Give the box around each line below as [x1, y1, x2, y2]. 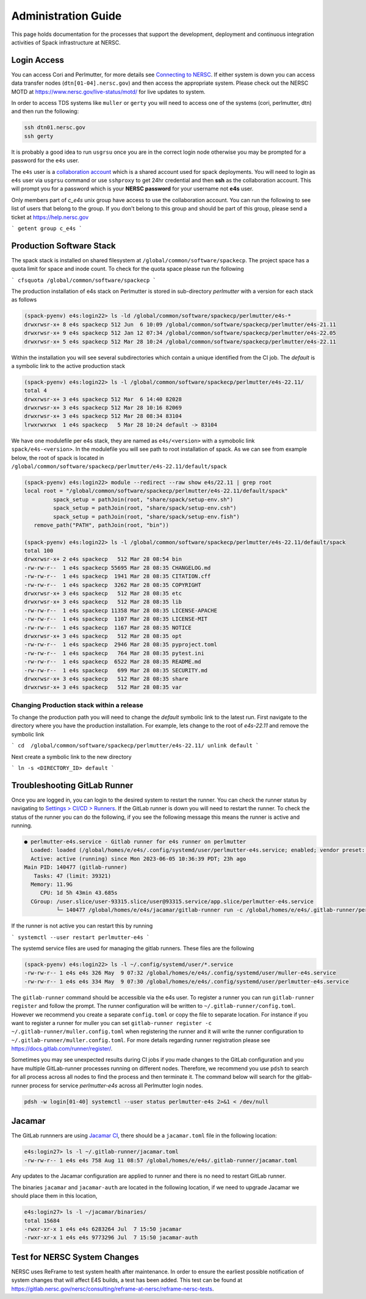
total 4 [24, 387, 47, 394]
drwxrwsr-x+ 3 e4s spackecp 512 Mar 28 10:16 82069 [24, 405, 182, 411]
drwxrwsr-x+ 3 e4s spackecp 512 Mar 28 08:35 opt [24, 633, 182, 639]
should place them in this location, [11, 1192, 98, 1200]
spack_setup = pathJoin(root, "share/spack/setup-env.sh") [52, 496, 234, 503]
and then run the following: [11, 107, 79, 115]
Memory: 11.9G [30, 881, 73, 888]
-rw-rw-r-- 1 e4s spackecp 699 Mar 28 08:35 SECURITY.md [24, 667, 208, 674]
